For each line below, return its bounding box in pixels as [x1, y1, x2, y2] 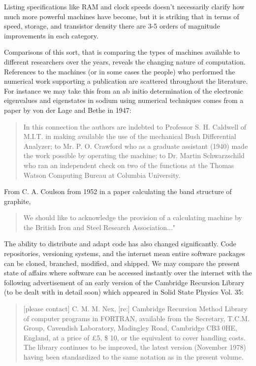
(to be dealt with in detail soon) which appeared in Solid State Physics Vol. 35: [4, 287, 244, 297]
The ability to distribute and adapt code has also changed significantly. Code [4, 238, 236, 249]
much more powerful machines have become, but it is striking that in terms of [4, 11, 239, 21]
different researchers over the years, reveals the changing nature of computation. [4, 56, 246, 67]
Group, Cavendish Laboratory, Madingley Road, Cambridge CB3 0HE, [23, 323, 237, 333]
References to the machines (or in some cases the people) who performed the [4, 66, 235, 76]
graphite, [4, 196, 31, 206]
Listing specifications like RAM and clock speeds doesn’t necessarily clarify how [4, 1, 245, 11]
